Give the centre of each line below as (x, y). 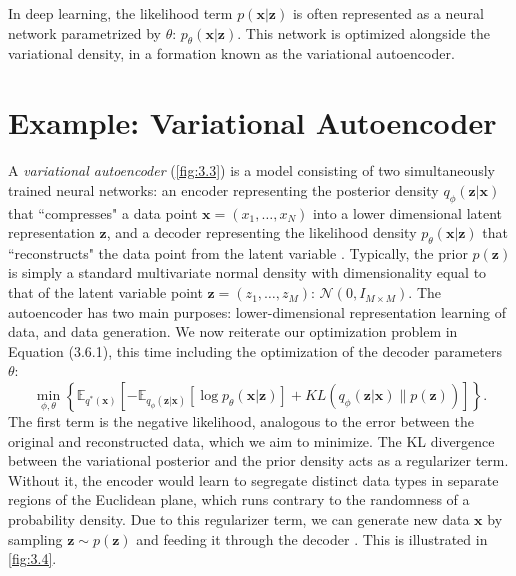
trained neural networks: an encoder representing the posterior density (223, 189)
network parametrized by (84, 32)
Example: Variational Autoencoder (252, 122)
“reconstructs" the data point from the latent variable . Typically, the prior (238, 252)
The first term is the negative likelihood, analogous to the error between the (241, 421)
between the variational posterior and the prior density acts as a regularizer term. (258, 460)
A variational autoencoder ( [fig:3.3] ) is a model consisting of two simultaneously (251, 170)
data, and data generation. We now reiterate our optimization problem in (233, 331)
